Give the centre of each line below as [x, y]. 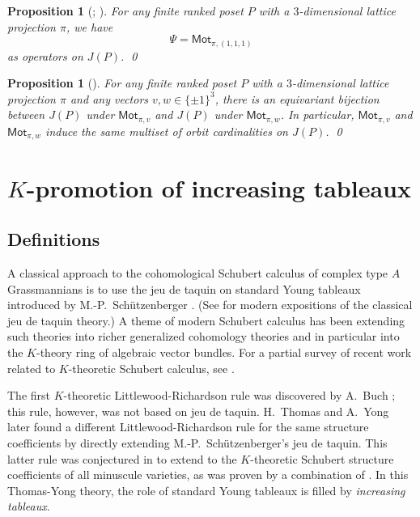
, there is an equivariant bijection [297, 98]
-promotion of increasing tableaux [218, 187]
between [26, 114]
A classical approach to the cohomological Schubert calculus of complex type [198, 272]
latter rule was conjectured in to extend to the [122, 458]
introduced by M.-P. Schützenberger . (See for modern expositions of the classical [210, 305]
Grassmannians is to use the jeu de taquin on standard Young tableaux [184, 288]
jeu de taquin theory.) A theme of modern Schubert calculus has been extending [206, 320]
